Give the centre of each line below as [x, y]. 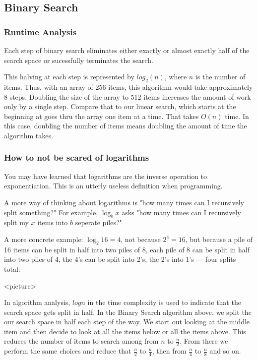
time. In [237, 116]
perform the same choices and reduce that [68, 351]
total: [12, 269]
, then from [169, 351]
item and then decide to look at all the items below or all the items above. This [125, 331]
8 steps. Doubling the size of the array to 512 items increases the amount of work [128, 96]
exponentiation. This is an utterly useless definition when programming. [113, 186]
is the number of [220, 77]
